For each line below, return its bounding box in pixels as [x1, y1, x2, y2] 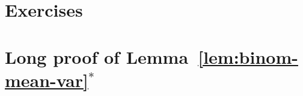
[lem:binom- [198, 44, 298, 69]
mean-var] [5, 67, 88, 92]
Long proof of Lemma [5, 44, 189, 69]
